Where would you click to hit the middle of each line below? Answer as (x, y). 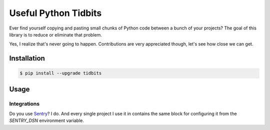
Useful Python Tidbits (55, 13)
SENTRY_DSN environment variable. (47, 120)
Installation (27, 58)
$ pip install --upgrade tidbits (61, 73)
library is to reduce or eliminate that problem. (55, 34)
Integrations (24, 103)
